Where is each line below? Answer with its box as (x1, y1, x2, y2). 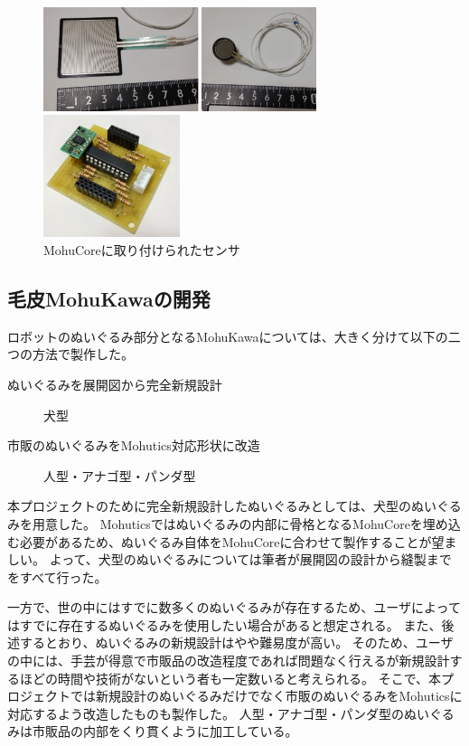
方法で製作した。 (32, 345, 134, 364)
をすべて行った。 (7, 567, 108, 586)
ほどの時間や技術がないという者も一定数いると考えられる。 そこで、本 (19, 668, 442, 687)
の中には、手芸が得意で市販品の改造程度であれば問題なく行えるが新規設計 (7, 651, 450, 670)
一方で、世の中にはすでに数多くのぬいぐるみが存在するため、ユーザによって (7, 598, 461, 617)
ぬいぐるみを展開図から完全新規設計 (7, 374, 222, 393)
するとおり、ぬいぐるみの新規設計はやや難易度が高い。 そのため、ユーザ (19, 633, 454, 652)
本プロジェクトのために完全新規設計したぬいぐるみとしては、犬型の (7, 496, 412, 515)
